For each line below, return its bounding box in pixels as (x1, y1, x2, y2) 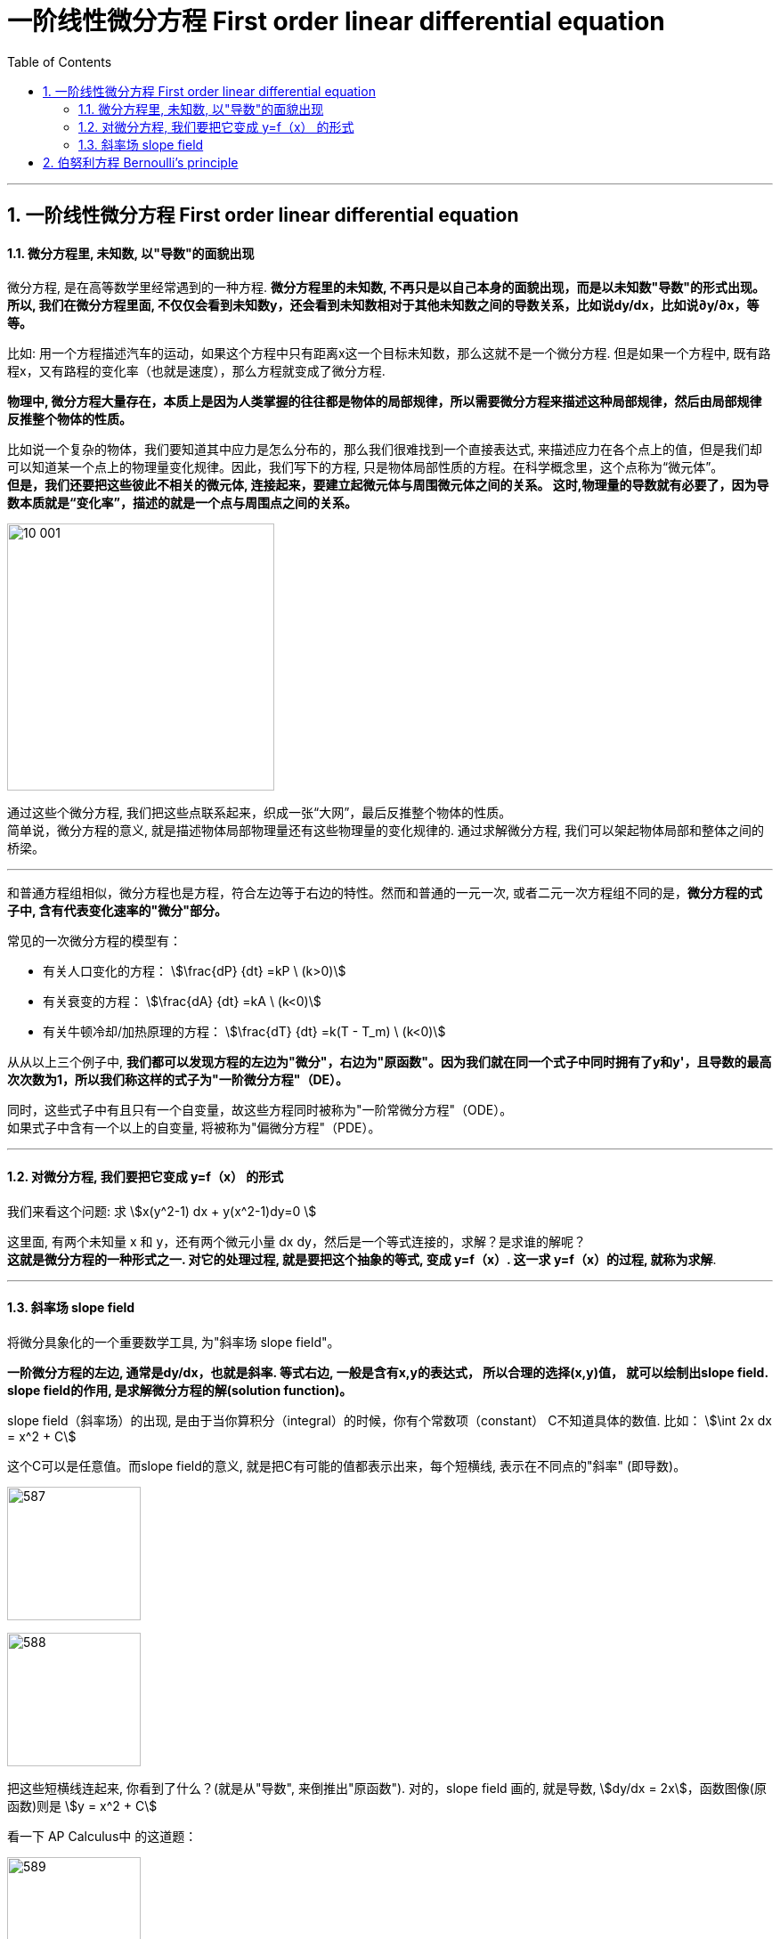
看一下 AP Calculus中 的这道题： (7, 1828, 198, 1844)
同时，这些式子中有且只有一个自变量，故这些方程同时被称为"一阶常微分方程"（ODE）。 (7, 1102, 513, 1118)
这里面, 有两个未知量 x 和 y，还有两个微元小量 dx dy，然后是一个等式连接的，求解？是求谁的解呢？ (7, 1233, 586, 1249)
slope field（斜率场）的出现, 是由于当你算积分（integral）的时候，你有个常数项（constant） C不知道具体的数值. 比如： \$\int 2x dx (7, 1412, 772, 1428)
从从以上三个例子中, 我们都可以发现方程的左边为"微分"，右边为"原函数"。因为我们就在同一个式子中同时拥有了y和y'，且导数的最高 (7, 1054, 772, 1070)
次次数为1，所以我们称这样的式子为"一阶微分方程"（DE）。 (7, 1072, 349, 1088)
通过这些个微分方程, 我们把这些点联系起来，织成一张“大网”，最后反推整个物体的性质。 (7, 805, 512, 821)
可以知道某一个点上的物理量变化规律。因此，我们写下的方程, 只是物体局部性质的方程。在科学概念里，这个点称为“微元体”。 (7, 459, 724, 475)
